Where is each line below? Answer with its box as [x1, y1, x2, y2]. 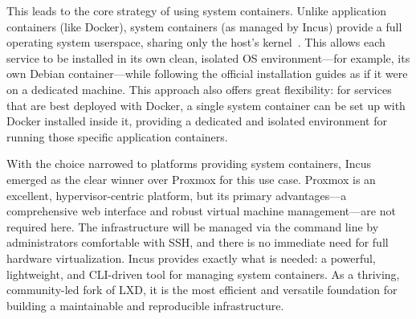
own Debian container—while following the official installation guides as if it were [6, 65, 408, 82]
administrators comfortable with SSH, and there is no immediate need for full [6, 234, 389, 251]
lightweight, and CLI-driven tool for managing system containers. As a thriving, [6, 265, 400, 282]
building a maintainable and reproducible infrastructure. [6, 297, 284, 313]
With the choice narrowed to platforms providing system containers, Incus [6, 155, 372, 172]
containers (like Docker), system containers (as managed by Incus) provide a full [6, 18, 402, 35]
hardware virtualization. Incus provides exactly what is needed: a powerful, [6, 249, 376, 266]
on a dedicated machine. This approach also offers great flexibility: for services [6, 80, 392, 97]
